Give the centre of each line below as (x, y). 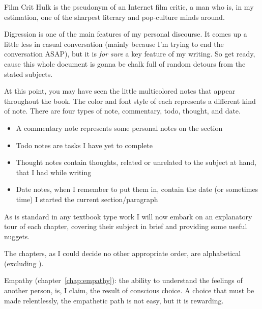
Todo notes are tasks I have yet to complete (84, 145)
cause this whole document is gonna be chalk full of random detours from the (125, 63)
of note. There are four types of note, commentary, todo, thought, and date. (122, 111)
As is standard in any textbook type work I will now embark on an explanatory (128, 216)
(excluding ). (24, 263)
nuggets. (17, 236)
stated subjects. (28, 74)
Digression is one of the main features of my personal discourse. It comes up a (126, 34)
